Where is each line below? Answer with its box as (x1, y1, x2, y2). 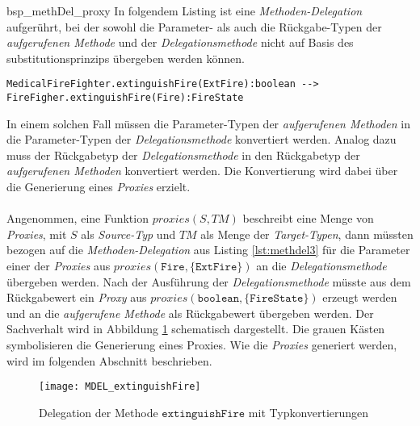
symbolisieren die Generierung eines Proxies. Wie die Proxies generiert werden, (6, 336, 397, 353)
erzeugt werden (322, 289, 397, 306)
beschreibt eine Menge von (242, 210, 374, 227)
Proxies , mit (6, 225, 67, 242)
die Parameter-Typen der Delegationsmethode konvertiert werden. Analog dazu (6, 131, 397, 148)
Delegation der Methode (39, 403, 158, 420)
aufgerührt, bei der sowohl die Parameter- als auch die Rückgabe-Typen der (6, 18, 382, 35)
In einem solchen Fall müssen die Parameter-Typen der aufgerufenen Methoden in (6, 115, 411, 132)
